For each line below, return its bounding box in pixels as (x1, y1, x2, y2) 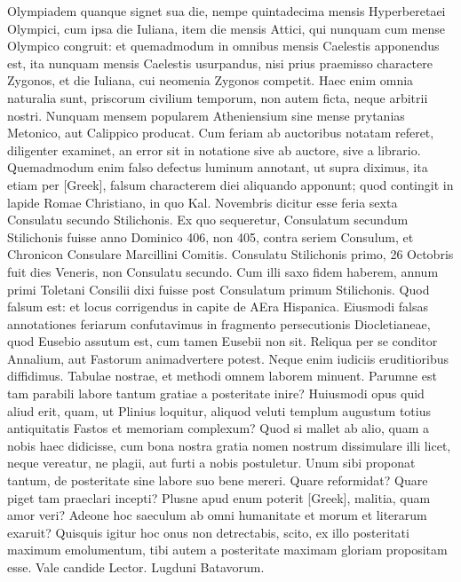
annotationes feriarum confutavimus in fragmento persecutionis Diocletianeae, (7, 314, 431, 333)
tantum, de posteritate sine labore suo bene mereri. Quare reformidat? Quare (7, 471, 428, 490)
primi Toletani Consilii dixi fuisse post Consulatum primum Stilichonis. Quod (7, 279, 430, 298)
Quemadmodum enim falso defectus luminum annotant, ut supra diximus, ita (7, 158, 428, 177)
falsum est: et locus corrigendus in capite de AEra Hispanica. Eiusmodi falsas (7, 297, 429, 316)
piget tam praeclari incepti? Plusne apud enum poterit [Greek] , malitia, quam (7, 488, 431, 507)
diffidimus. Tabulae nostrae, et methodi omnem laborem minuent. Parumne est (7, 366, 437, 385)
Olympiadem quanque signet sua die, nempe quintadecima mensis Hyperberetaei (7, 2, 446, 20)
